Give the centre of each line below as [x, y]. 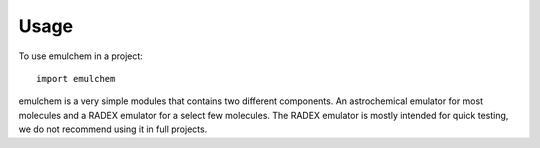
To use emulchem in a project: [81, 56]
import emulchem [76, 78]
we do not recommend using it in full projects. [113, 129]
